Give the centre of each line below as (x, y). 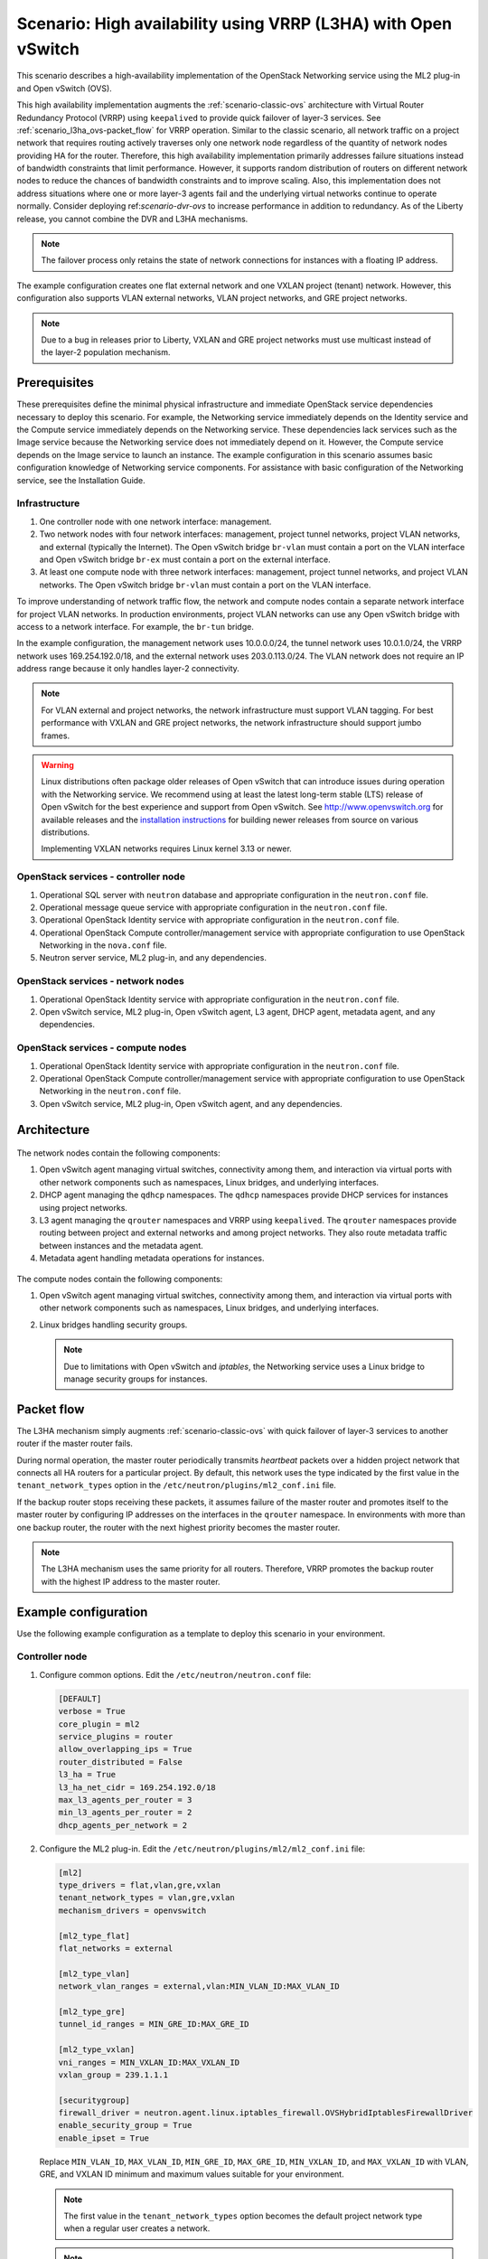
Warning (57, 765)
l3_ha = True (87, 1775)
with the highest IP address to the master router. (131, 1581)
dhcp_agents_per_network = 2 (123, 1825)
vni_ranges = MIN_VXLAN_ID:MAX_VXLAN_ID (149, 2062)
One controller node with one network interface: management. (155, 521)
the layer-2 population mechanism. (106, 352)
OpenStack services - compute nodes (102, 1048)
